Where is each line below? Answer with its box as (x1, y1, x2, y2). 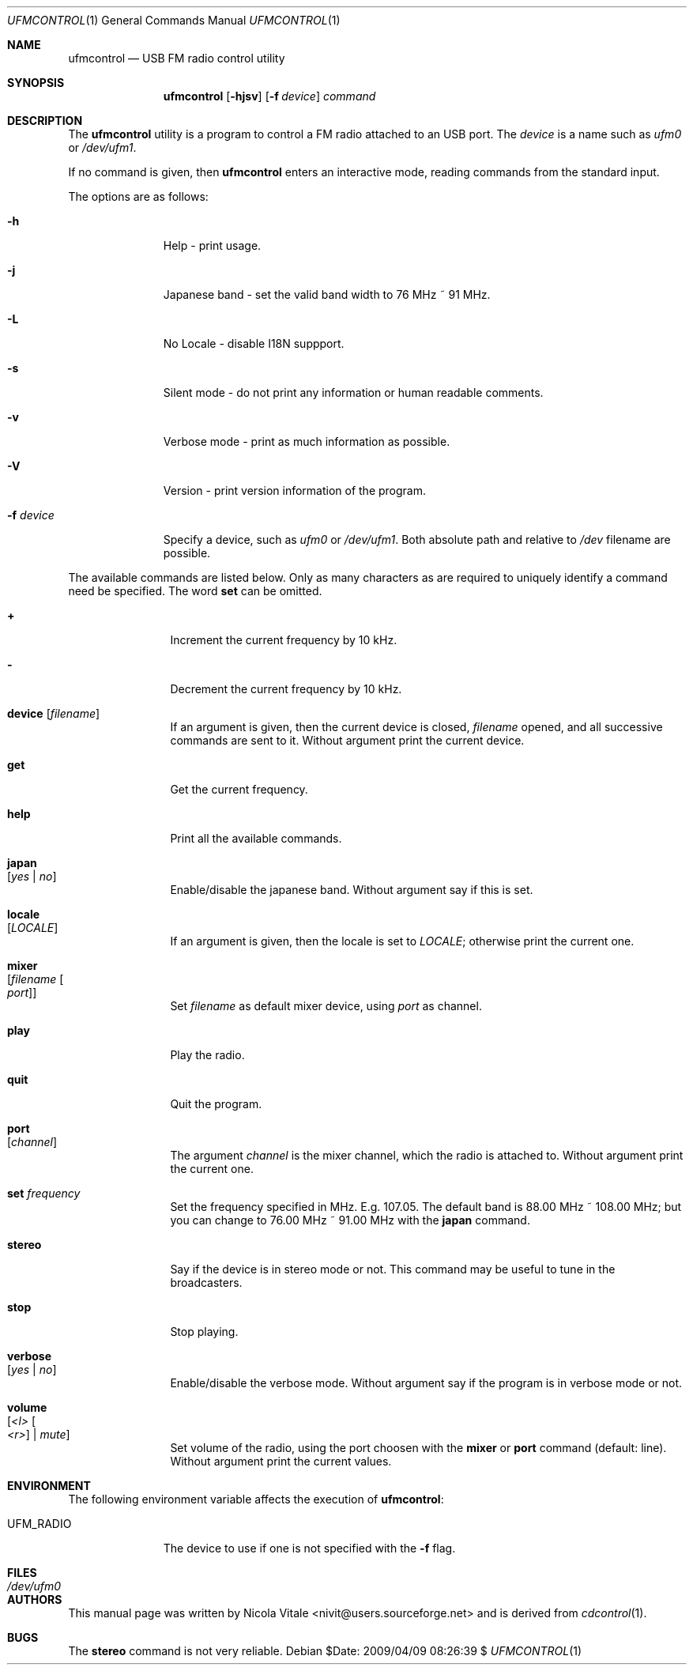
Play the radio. (170, 1048, 245, 1062)
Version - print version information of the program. (163, 484, 427, 497)
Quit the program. (170, 1097, 262, 1111)
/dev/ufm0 (7, 1579, 62, 1593)
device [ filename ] (7, 707, 100, 720)
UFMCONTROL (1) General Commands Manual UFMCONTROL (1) (7, 13, 341, 27)
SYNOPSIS (7, 76, 65, 89)
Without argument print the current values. (170, 1454, 392, 1468)
